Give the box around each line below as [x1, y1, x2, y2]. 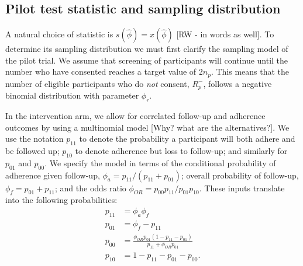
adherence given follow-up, [5, 169, 100, 181]
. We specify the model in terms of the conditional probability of [44, 156, 276, 169]
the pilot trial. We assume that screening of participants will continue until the [5, 54, 288, 66]
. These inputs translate [199, 181, 285, 194]
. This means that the [211, 65, 290, 78]
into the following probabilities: [5, 194, 118, 206]
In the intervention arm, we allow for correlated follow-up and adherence [5, 110, 266, 122]
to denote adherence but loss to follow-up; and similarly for [75, 145, 288, 157]
